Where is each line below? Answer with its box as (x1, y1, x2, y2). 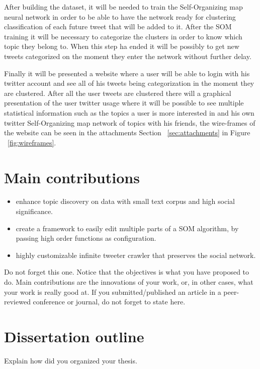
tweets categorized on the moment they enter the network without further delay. (4, 50, 251, 61)
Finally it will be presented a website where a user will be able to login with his (4, 68, 250, 78)
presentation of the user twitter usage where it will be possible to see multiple (4, 97, 244, 108)
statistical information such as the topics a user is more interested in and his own (4, 107, 254, 118)
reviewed (4, 296, 31, 307)
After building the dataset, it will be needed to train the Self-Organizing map (4, 2, 243, 12)
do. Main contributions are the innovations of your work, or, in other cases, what (4, 277, 253, 287)
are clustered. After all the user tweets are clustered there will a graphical (4, 87, 231, 98)
